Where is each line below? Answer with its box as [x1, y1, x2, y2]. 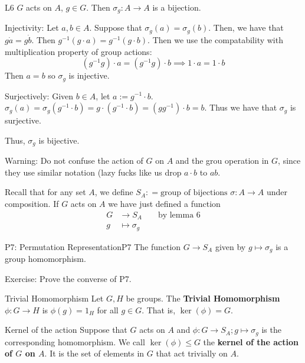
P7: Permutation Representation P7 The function [5, 240, 181, 252]
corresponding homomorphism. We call [5, 335, 145, 348]
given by [215, 240, 246, 252]
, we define [94, 186, 133, 198]
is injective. [68, 69, 110, 82]
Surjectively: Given [5, 89, 74, 102]
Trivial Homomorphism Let [5, 292, 104, 304]
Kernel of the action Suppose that [5, 323, 127, 336]
